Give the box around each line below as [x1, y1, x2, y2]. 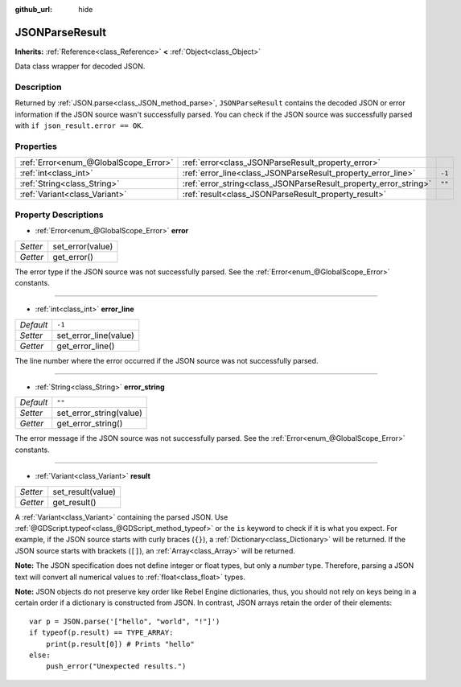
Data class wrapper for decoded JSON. [14, 61, 146, 72]
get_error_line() [56, 340, 115, 352]
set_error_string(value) [56, 407, 142, 418]
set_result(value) [52, 486, 117, 497]
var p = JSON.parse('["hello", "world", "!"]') [29, 616, 220, 626]
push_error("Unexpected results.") [45, 662, 187, 671]
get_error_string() [56, 418, 123, 430]
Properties [14, 141, 58, 152]
